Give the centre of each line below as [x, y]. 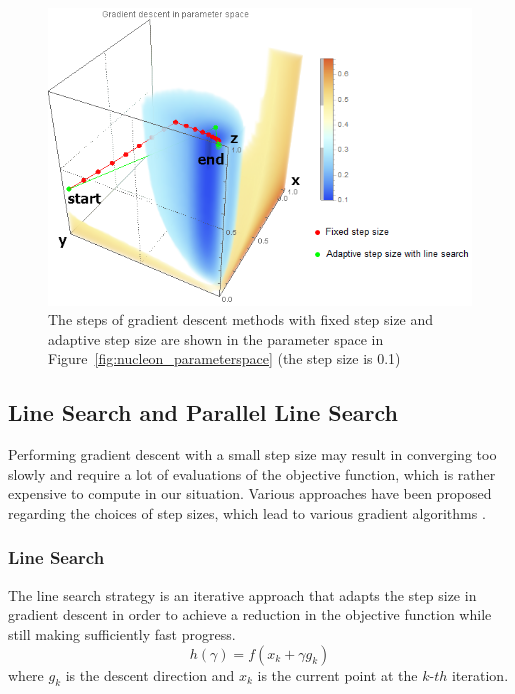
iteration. [480, 674]
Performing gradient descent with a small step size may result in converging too [252, 454]
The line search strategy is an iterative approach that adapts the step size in [242, 594]
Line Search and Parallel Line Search [203, 412]
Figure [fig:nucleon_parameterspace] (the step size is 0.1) [224, 358]
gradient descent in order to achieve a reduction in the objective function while [250, 614]
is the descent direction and [150, 674]
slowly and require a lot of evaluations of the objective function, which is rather [252, 473]
